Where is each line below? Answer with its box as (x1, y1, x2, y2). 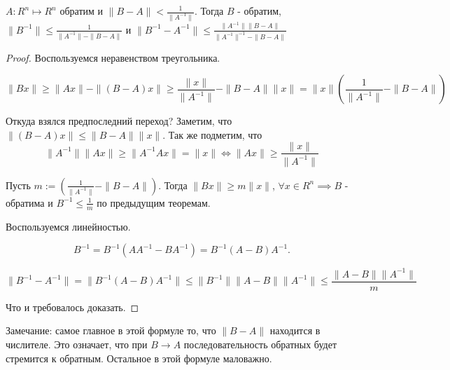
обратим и (59, 4, 104, 18)
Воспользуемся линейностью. (6, 219, 131, 233)
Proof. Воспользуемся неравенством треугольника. (6, 50, 220, 64)
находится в (269, 323, 321, 338)
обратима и (6, 195, 53, 210)
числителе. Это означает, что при (6, 336, 148, 351)
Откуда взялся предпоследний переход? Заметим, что (6, 114, 232, 128)
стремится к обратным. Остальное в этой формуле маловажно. (6, 350, 272, 365)
